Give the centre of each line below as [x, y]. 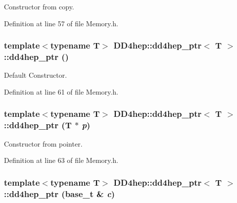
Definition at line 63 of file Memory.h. [61, 160]
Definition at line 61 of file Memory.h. [61, 91]
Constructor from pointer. [43, 143]
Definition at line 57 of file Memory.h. [61, 23]
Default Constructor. [36, 75]
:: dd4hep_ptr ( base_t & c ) [60, 193]
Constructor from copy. [39, 6]
